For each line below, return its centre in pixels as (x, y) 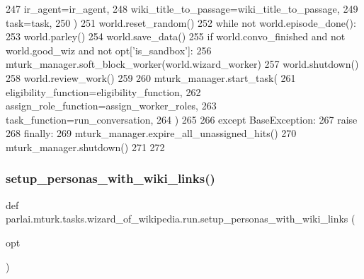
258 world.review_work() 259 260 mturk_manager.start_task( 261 (151, 77)
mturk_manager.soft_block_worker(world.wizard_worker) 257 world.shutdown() (182, 64)
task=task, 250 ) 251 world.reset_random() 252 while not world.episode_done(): (181, 22)
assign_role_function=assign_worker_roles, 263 (111, 106)
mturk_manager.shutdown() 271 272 (85, 147)
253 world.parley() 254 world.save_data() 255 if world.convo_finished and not (176, 36)
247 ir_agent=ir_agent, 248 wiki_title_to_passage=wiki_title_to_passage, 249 (182, 8)
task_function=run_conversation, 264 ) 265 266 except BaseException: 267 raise (182, 119)
